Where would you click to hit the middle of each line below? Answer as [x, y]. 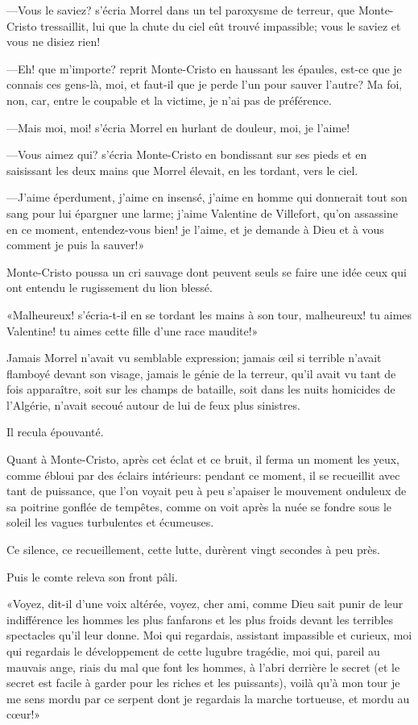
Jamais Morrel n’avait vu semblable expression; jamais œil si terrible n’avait [194, 358]
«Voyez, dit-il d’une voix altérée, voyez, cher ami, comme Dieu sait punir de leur [205, 604]
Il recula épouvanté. [55, 432]
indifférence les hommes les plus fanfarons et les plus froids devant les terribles [200, 619]
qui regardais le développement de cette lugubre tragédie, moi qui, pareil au [193, 651]
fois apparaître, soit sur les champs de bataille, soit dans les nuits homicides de [201, 389]
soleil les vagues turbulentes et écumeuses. [110, 522]
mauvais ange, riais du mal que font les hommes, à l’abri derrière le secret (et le [203, 667]
